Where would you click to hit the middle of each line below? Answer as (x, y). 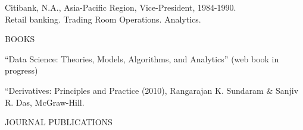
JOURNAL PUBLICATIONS (59, 122)
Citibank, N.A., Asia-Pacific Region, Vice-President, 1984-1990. (121, 7)
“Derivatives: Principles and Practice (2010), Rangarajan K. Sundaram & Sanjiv (152, 90)
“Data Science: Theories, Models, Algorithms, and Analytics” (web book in (142, 58)
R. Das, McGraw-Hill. (45, 102)
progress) (21, 70)
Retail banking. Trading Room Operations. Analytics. (103, 19)
